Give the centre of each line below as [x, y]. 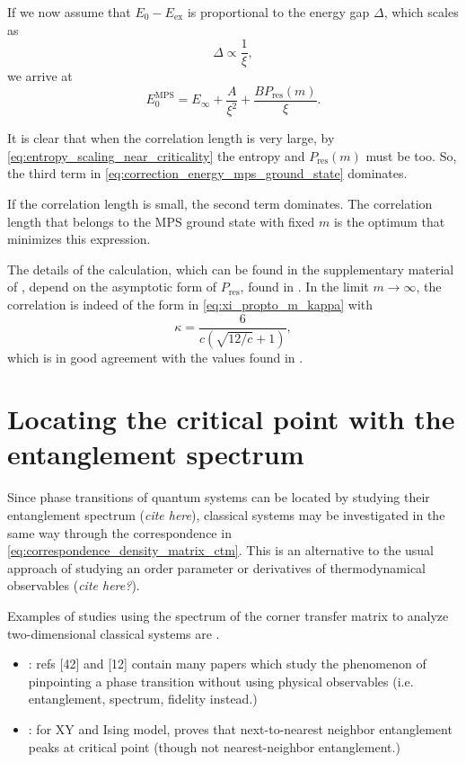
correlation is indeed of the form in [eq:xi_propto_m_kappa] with [190, 304]
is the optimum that [389, 221]
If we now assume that [69, 12]
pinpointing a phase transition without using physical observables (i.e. [221, 681]
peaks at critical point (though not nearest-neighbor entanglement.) [214, 746]
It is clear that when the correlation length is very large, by [171, 138]
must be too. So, [411, 155]
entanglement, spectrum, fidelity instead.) [143, 699]
